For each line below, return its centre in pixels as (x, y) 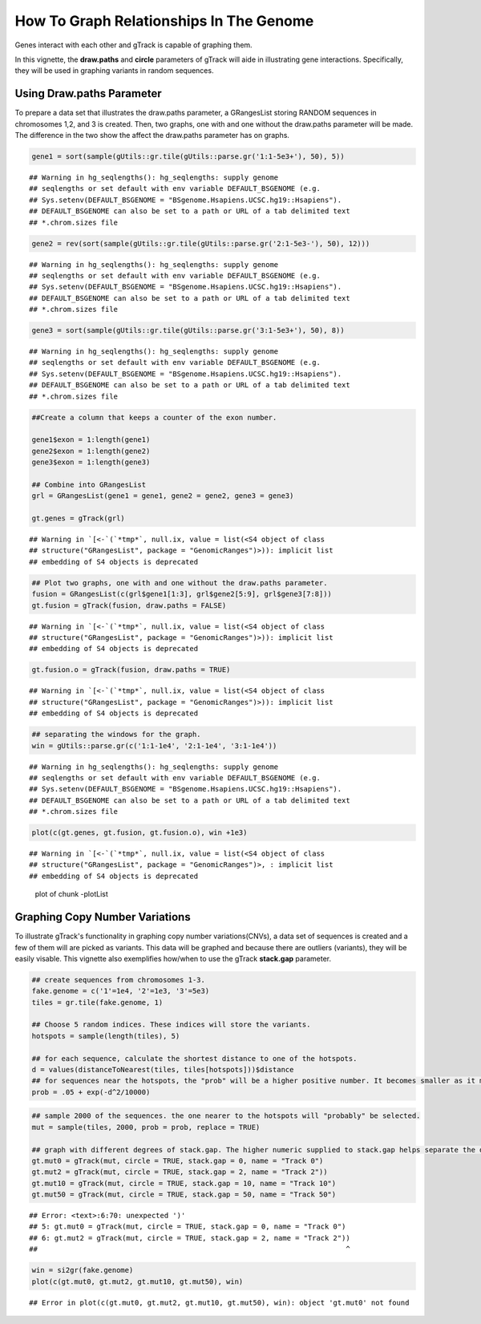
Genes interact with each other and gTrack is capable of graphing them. (133, 45)
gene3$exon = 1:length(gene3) (91, 462)
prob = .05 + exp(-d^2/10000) (91, 1092)
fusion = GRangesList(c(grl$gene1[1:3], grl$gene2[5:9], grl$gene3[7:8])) (182, 594)
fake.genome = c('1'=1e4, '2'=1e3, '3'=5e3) (121, 991)
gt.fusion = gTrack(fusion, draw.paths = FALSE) (129, 605)
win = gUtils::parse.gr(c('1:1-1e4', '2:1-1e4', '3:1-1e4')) (154, 745)
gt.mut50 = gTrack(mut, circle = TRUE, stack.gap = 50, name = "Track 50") (184, 1194)
